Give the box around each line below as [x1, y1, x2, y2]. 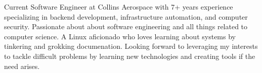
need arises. [4, 60, 40, 71]
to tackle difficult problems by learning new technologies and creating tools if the [4, 50, 255, 61]
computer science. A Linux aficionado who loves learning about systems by [4, 31, 236, 41]
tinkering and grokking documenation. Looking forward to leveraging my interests [4, 41, 258, 51]
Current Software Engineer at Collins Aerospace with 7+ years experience [4, 2, 233, 12]
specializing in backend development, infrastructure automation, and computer [4, 11, 248, 22]
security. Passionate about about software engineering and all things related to [4, 21, 248, 32]
